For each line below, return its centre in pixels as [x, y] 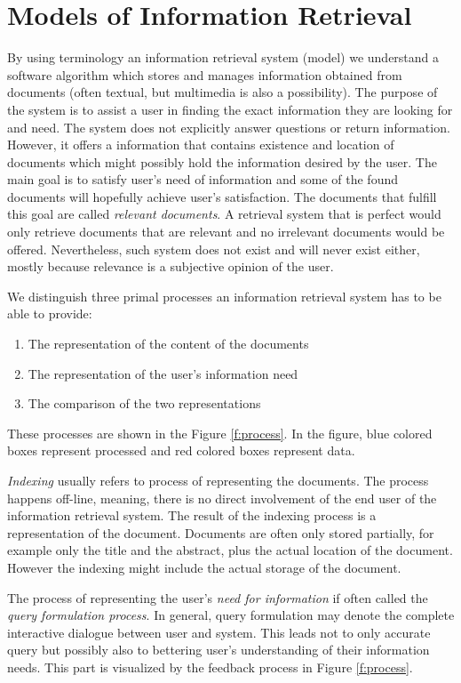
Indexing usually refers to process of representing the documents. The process [218, 480]
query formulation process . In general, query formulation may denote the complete [231, 615]
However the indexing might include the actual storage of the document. [204, 567]
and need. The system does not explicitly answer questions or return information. [229, 127]
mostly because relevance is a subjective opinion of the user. [171, 266]
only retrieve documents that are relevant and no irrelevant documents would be [226, 232]
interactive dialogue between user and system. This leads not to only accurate [219, 632]
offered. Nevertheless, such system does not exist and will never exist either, [214, 249]
